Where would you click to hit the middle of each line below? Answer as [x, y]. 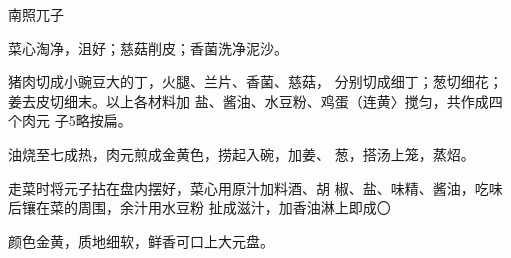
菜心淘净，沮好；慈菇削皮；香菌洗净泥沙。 [148, 47]
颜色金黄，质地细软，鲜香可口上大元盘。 [141, 240]
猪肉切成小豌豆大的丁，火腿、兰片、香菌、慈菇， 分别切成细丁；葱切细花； [255, 81]
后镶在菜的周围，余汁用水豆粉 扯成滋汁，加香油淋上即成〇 [199, 207]
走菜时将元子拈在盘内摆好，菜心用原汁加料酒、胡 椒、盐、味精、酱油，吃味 [255, 187]
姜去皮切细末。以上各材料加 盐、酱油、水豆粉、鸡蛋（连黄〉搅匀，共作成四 [255, 100]
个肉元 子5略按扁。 [70, 120]
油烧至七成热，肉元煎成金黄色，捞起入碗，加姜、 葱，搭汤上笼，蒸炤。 [241, 153]
